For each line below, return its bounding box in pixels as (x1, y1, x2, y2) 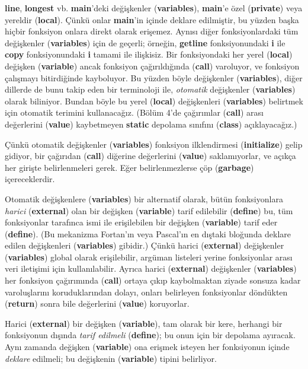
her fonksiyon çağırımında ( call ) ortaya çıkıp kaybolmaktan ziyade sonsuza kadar (5, 274, 301, 287)
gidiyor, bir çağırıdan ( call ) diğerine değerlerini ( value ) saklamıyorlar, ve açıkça (5, 149, 296, 162)
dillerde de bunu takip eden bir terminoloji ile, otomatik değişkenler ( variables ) (5, 83, 296, 96)
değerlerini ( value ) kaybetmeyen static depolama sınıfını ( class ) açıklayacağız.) (5, 117, 297, 130)
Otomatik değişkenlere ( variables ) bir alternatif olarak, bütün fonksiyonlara (5, 192, 283, 205)
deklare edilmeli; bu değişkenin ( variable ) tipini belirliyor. (5, 352, 217, 364)
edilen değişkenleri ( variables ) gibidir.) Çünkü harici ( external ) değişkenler (5, 239, 284, 252)
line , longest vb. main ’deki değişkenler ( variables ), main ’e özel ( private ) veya (5, 2, 303, 14)
